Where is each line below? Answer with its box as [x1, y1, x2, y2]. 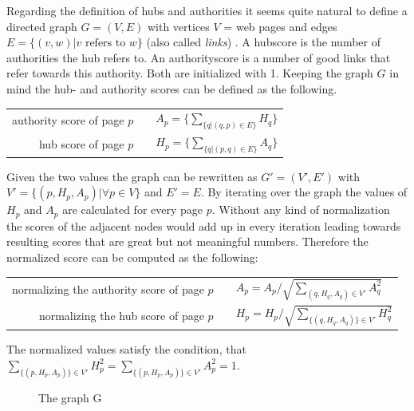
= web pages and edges [223, 18, 337, 34]
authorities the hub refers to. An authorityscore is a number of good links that [6, 49, 391, 65]
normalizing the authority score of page [12, 281, 204, 298]
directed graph [6, 18, 77, 34]
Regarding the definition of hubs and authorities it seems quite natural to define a [6, 2, 408, 18]
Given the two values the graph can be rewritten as [6, 168, 258, 184]
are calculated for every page [62, 201, 203, 218]
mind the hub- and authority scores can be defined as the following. [6, 80, 337, 97]
